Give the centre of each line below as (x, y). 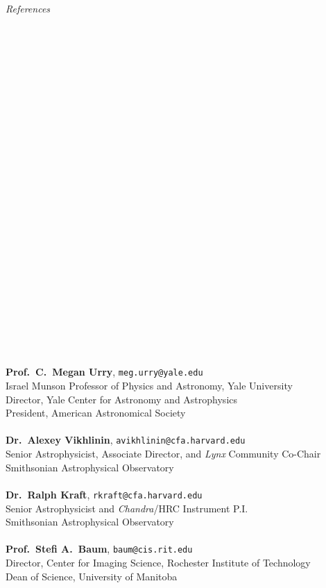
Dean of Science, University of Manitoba (92, 576)
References (28, 8)
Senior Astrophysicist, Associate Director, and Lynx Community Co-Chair (163, 454)
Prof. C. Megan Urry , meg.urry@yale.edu (104, 372)
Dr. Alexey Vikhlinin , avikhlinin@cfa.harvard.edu (126, 440)
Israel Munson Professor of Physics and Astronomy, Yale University (149, 386)
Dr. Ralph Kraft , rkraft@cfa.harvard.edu (104, 494)
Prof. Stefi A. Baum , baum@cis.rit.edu (99, 549)
